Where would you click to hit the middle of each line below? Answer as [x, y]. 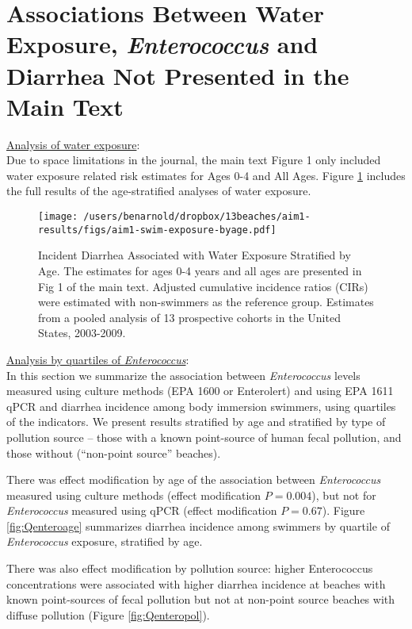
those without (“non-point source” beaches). [114, 453]
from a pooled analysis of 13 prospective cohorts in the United [189, 317]
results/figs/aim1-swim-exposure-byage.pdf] [157, 230]
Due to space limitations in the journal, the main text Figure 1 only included [194, 160]
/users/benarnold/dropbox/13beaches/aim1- [197, 217]
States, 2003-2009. [82, 333]
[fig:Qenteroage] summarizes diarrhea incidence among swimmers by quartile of [198, 525]
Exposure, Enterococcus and [162, 44]
